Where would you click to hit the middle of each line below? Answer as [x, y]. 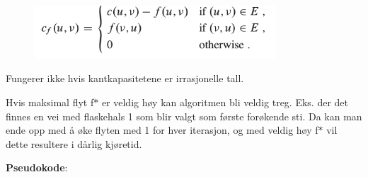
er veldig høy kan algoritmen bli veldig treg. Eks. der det [225, 102]
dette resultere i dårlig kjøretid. [74, 143]
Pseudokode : [37, 167]
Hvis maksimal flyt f [50, 102]
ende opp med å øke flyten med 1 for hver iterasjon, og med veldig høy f [162, 130]
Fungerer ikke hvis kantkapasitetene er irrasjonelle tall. [125, 78]
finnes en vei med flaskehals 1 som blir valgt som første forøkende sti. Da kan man [184, 116]
